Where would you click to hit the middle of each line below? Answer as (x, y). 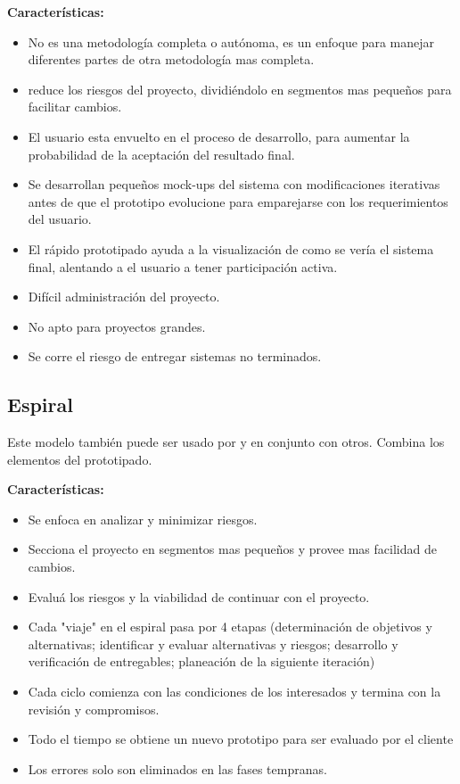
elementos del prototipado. (80, 459)
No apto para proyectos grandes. (117, 326)
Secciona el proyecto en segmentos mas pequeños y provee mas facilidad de (232, 549)
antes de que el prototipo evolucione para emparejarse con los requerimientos (238, 201)
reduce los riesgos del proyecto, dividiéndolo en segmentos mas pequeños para (240, 89)
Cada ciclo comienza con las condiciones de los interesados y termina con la (234, 692)
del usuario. (60, 219)
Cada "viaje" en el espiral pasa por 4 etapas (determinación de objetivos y (230, 627)
